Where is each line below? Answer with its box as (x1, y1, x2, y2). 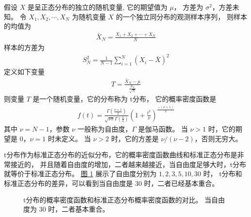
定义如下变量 (4, 67, 45, 77)
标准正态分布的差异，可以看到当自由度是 (4, 178, 133, 188)
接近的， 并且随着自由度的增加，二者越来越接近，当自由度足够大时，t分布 (10, 159, 247, 169)
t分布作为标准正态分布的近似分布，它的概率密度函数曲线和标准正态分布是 (4, 150, 237, 160)
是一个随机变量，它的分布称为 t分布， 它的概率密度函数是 (32, 94, 217, 104)
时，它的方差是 (111, 133, 159, 143)
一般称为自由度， (77, 123, 132, 134)
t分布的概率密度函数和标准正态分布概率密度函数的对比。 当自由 (23, 194, 225, 204)
